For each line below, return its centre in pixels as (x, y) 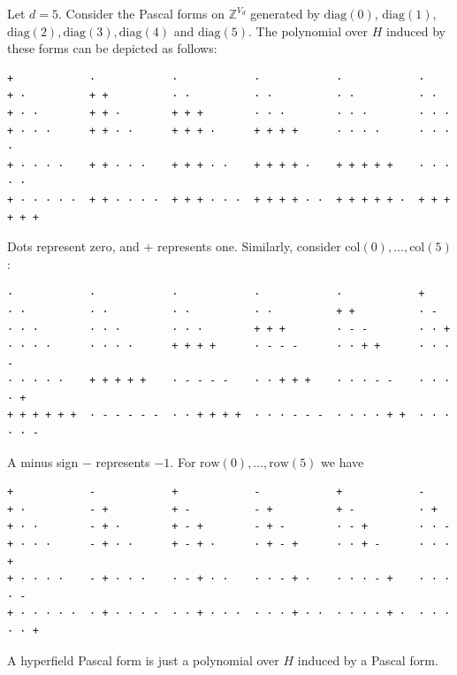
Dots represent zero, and (73, 246)
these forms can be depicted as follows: (112, 48)
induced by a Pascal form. (368, 660)
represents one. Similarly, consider (249, 246)
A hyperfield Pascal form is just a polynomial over (143, 660)
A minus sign (43, 461)
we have (343, 461)
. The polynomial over (308, 31)
